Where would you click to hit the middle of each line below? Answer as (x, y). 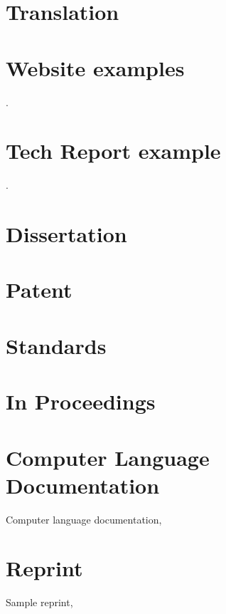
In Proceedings (81, 401)
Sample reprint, (39, 602)
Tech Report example (113, 151)
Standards (56, 345)
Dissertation (66, 234)
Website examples (95, 67)
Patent (39, 290)
